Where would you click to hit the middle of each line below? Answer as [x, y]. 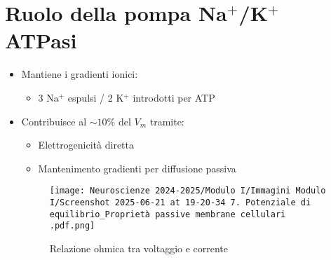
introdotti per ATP [174, 97]
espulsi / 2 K [96, 97]
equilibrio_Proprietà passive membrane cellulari [168, 214]
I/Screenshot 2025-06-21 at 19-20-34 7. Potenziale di [180, 202]
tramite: [167, 121]
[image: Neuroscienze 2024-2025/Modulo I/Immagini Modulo [188, 191]
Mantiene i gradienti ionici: [80, 74]
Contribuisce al [54, 121]
